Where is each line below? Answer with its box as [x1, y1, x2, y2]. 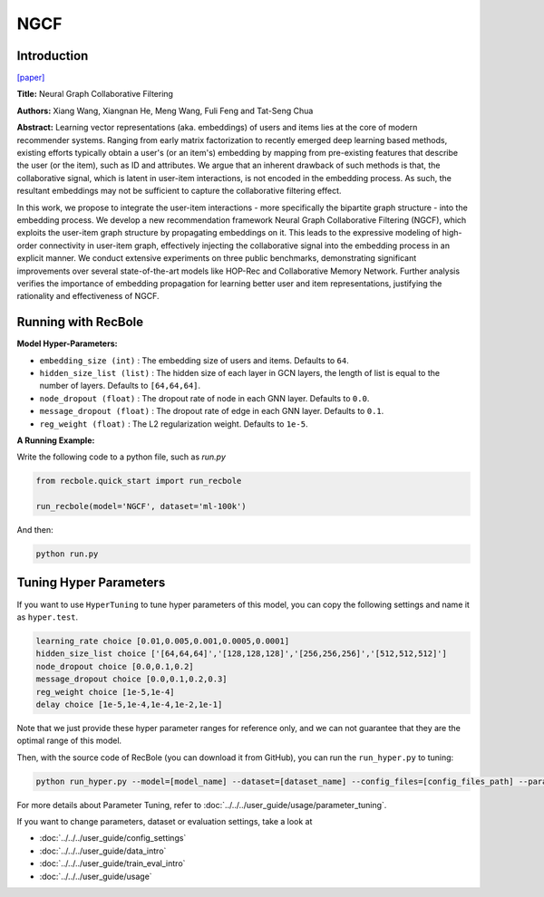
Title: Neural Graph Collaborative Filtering [16, 89, 174, 100]
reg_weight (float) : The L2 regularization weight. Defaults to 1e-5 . [39, 418, 308, 429]
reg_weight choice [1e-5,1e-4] [35, 687, 176, 697]
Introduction [16, 48, 89, 63]
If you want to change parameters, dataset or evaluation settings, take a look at [16, 816, 313, 827]
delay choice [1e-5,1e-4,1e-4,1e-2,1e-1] [35, 699, 223, 709]
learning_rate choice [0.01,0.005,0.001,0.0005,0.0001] [35, 635, 290, 646]
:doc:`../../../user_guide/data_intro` [39, 845, 167, 856]
